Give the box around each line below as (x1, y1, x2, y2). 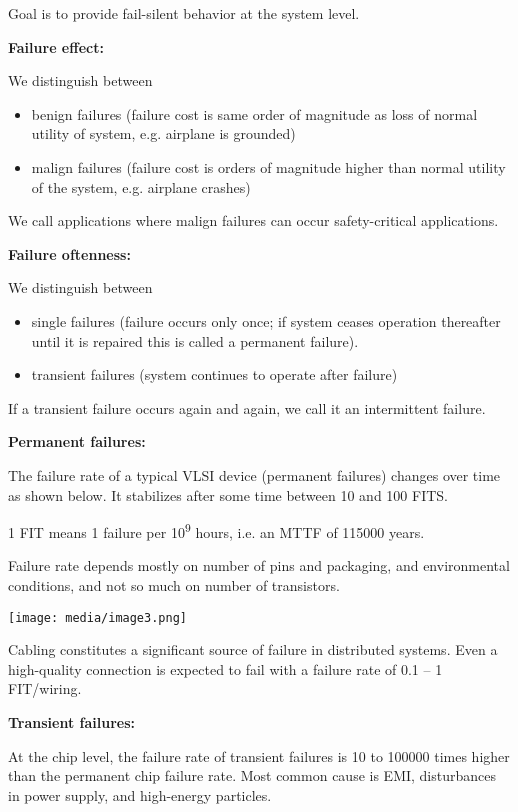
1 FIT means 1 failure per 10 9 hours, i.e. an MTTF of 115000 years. (8, 519, 425, 542)
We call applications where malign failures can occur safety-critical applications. (8, 210, 499, 231)
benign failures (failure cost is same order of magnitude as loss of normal (31, 103, 478, 124)
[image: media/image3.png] (8, 610, 187, 625)
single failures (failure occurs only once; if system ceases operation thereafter (31, 310, 501, 331)
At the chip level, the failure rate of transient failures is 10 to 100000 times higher (8, 745, 510, 766)
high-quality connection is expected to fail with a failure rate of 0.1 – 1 (8, 658, 443, 679)
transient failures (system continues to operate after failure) (31, 364, 398, 385)
